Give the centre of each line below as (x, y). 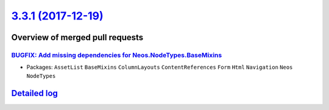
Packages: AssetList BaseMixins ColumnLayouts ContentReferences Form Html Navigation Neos (160, 67)
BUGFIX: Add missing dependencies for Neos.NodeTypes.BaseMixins (117, 55)
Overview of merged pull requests (77, 37)
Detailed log (34, 93)
